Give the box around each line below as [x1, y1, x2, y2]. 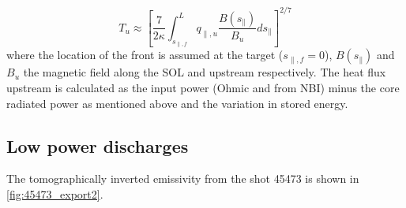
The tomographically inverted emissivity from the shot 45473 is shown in [6, 170, 359, 187]
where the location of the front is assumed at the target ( [6, 46, 284, 63]
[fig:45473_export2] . [6, 185, 103, 202]
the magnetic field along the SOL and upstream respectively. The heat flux [23, 64, 386, 80]
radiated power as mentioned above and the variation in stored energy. [6, 95, 348, 111]
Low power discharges [6, 133, 189, 158]
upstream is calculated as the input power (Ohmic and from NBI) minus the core [6, 79, 400, 95]
